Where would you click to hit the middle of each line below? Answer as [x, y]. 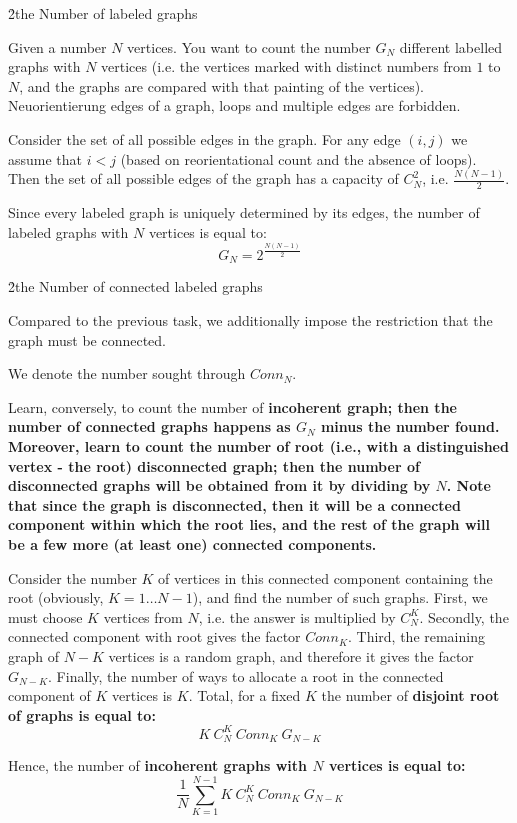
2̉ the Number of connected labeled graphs [135, 286]
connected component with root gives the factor [154, 636]
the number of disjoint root [410, 695]
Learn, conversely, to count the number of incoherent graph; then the [232, 406]
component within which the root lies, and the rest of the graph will [249, 524]
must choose [45, 616]
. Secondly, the [464, 616]
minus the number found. [410, 426]
